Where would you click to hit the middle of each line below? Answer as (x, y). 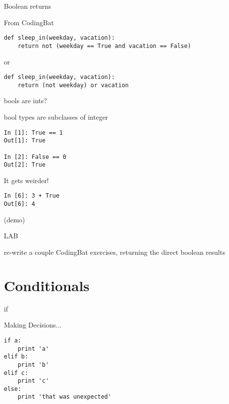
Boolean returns (28, 6)
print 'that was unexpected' (64, 397)
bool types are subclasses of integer (56, 117)
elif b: (16, 357)
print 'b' (33, 365)
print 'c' (33, 381)
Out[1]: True (25, 141)
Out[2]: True (25, 165)
